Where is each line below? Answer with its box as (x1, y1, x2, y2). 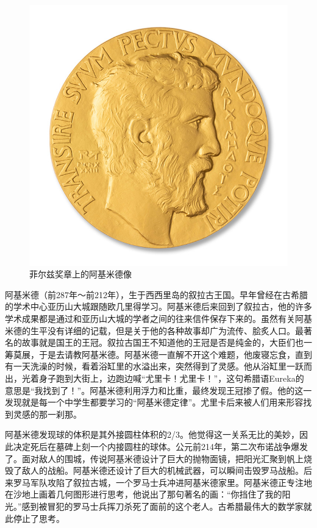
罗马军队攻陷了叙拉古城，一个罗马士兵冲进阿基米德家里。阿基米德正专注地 (13, 476, 312, 488)
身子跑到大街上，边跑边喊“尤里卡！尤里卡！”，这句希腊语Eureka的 (38, 372, 304, 385)
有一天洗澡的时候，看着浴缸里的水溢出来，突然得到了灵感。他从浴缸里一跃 (5, 360, 304, 373)
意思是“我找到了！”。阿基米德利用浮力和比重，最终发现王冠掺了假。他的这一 (5, 384, 312, 396)
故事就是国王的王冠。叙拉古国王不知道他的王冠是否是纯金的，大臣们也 (21, 336, 304, 349)
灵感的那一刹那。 (13, 407, 82, 420)
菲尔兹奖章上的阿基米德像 (29, 268, 132, 280)
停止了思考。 (13, 512, 65, 524)
